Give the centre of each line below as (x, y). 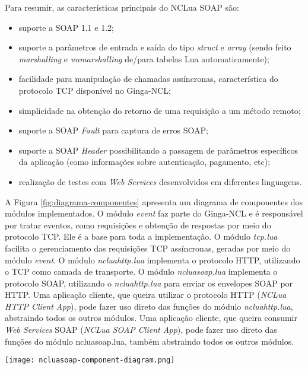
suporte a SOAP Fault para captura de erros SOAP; (113, 130)
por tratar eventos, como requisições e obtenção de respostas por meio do (138, 225)
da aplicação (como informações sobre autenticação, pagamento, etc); (145, 162)
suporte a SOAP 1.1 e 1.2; (66, 27)
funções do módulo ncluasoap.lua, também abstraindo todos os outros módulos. (150, 341)
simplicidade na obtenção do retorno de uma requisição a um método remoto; (160, 110)
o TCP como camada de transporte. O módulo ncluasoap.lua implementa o (141, 271)
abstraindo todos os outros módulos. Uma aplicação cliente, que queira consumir (151, 318)
